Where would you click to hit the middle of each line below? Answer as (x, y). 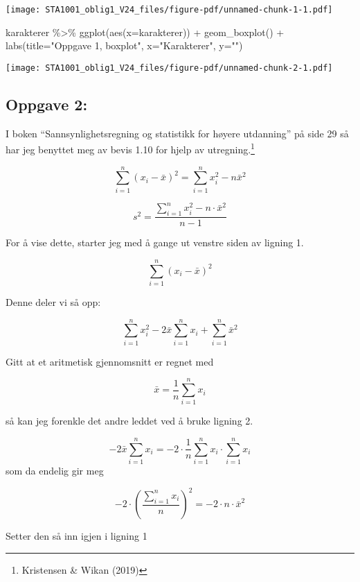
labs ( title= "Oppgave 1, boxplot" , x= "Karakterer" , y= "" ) (124, 45)
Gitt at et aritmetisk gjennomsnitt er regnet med (110, 361)
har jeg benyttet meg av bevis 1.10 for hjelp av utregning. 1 (130, 148)
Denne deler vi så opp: (53, 301)
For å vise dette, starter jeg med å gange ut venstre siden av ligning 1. (155, 242)
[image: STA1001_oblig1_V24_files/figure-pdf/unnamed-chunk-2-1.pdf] (169, 68)
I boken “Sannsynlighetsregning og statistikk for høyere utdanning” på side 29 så (177, 133)
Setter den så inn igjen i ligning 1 (76, 536)
